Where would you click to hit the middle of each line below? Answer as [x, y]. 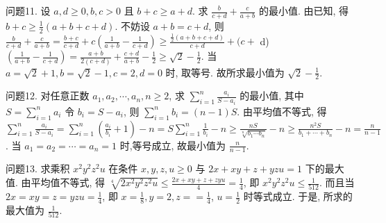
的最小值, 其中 [272, 96]
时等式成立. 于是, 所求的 [298, 196]
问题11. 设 [28, 10]
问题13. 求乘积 [38, 168]
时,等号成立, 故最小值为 [173, 145]
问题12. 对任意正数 [48, 96]
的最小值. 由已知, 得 [303, 10]
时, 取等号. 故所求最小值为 [225, 72]
